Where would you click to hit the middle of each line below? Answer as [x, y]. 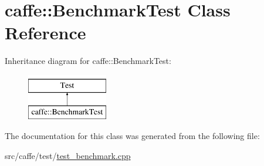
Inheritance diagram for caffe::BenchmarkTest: [88, 61]
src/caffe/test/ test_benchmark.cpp [68, 155]
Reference [45, 33]
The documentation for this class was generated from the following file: [132, 136]
